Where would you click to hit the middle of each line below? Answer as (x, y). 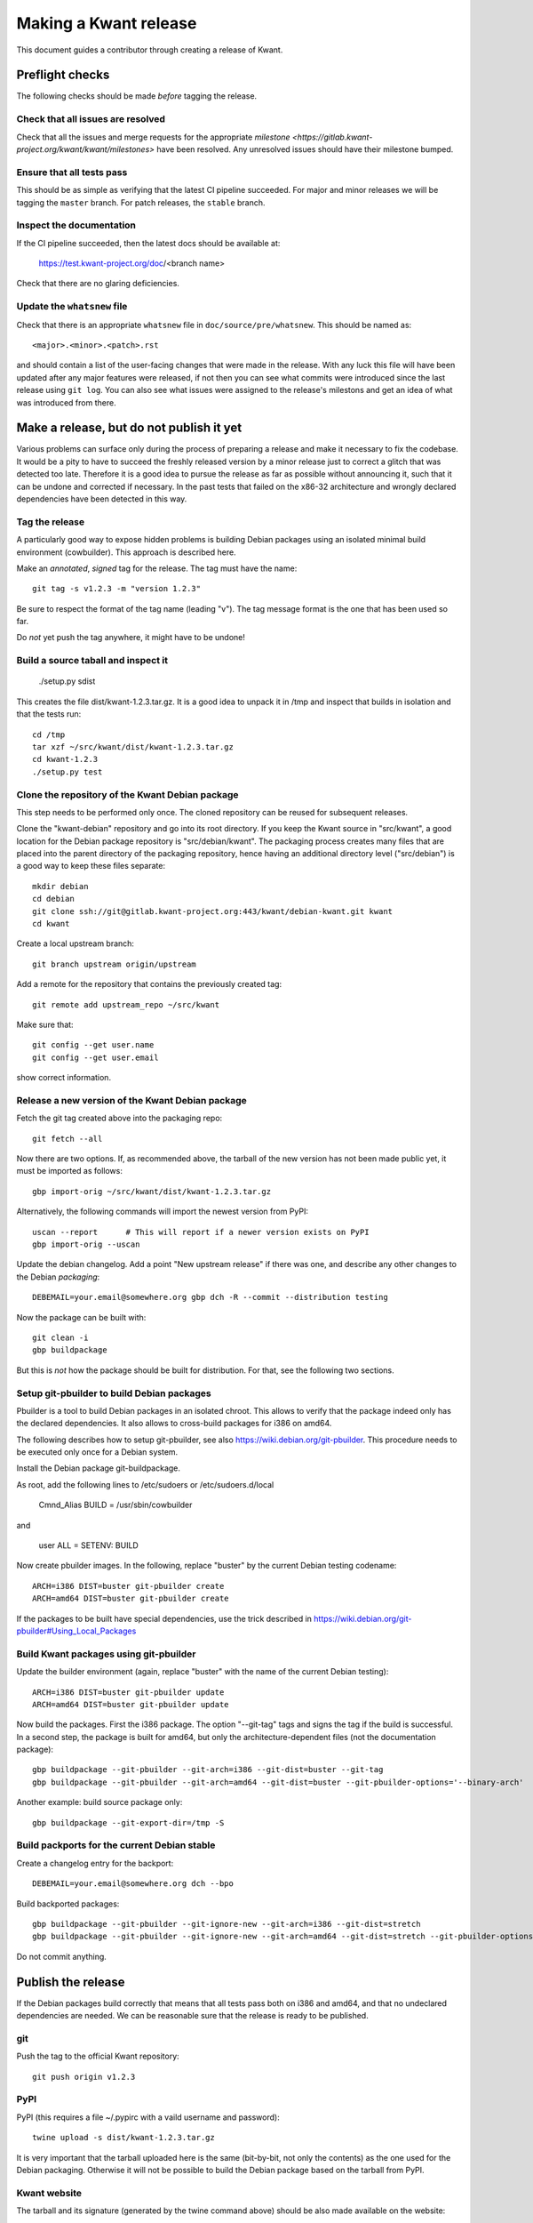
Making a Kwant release (107, 23)
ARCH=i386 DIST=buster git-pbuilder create (128, 1586)
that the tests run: (49, 714)
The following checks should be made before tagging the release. (137, 96)
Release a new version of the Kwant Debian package (132, 1100)
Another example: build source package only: (99, 1802)
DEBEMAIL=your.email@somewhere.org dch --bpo (133, 1884)
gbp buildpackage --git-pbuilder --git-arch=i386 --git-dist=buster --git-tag (208, 1770)
